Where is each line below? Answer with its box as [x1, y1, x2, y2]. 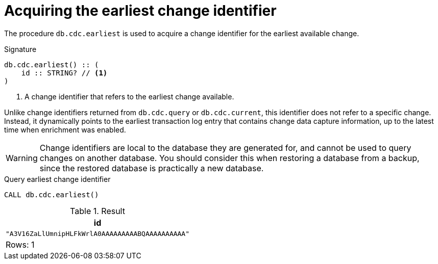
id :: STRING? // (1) [21, 68, 108, 77]
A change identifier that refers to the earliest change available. [25, 92, 234, 101]
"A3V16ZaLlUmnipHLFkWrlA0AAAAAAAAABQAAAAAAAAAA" [6, 229, 190, 237]
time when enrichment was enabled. [4, 125, 126, 134]
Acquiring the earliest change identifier [4, 2, 277, 19]
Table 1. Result [70, 205, 125, 216]
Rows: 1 [6, 239, 35, 250]
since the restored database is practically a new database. [39, 163, 264, 173]
